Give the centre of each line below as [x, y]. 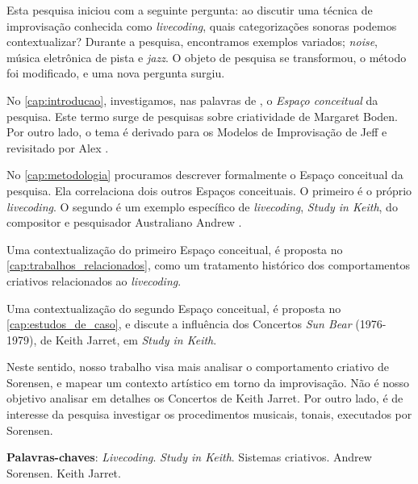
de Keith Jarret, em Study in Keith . [128, 339]
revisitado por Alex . [58, 147]
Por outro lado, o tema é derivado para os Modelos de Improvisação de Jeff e [197, 132]
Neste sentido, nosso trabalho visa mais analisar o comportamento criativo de [198, 367]
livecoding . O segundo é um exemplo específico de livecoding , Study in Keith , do [202, 206]
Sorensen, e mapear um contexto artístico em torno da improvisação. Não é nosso [208, 382]
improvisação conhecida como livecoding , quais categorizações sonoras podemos [202, 25]
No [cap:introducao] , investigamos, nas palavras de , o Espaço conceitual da [192, 100]
